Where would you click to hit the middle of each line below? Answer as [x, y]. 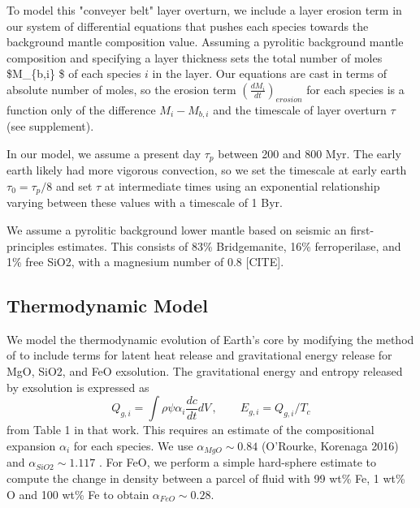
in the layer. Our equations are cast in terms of [270, 73]
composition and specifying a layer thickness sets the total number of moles [195, 57]
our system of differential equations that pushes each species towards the [188, 26]
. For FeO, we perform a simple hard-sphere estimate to [238, 462]
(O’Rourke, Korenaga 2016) [330, 445]
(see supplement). [50, 126]
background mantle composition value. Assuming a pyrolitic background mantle [205, 42]
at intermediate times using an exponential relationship [242, 185]
